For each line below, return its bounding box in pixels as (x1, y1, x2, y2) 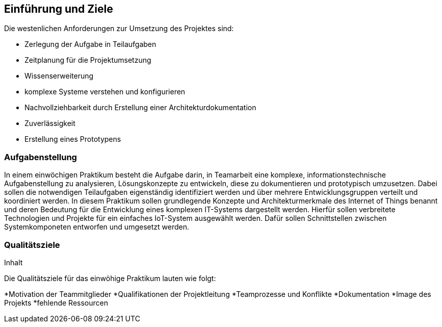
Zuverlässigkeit (24, 119, 75, 128)
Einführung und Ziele (4, 3, 113, 15)
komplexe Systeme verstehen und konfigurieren (24, 87, 186, 96)
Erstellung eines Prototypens (24, 135, 121, 144)
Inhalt (4, 258, 23, 267)
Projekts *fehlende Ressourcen (4, 298, 108, 307)
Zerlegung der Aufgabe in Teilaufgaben (24, 40, 157, 49)
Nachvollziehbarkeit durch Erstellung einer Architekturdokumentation (24, 103, 256, 112)
